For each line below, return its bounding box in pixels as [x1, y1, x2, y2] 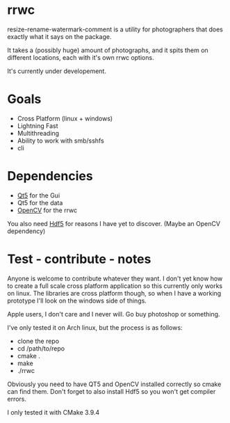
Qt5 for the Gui [17, 191, 60, 200]
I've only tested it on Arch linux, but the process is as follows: [7, 323, 183, 332]
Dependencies [7, 168, 93, 184]
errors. [7, 394, 26, 403]
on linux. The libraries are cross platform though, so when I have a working [7, 289, 222, 297]
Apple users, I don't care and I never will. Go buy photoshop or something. [7, 310, 220, 318]
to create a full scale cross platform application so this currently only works [7, 281, 223, 290]
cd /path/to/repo [17, 344, 65, 353]
